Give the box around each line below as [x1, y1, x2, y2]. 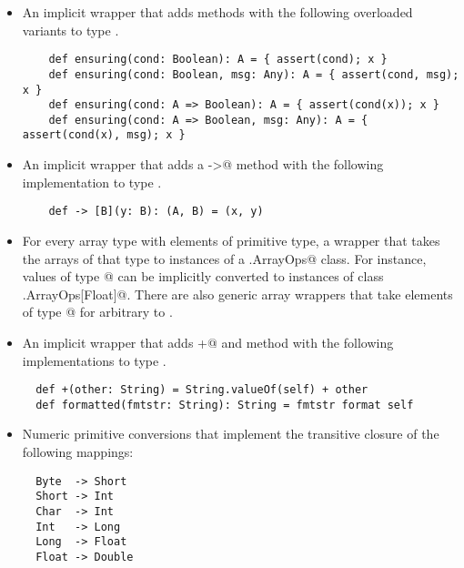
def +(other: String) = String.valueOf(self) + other [35, 383, 368, 397]
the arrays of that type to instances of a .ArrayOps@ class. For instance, [22, 248, 427, 268]
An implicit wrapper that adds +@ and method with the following [22, 332, 394, 351]
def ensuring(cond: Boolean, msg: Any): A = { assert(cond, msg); [48, 67, 459, 81]
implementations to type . [22, 350, 166, 370]
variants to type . [22, 20, 119, 39]
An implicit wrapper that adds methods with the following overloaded [22, 3, 413, 21]
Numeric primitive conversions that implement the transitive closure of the [22, 424, 439, 443]
